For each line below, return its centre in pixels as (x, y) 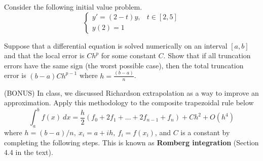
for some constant (128, 55)
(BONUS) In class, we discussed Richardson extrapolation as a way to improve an (131, 92)
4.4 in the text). (29, 152)
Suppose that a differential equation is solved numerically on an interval (116, 45)
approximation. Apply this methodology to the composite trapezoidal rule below (129, 103)
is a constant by (205, 132)
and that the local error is (44, 55)
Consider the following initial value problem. (73, 7)
